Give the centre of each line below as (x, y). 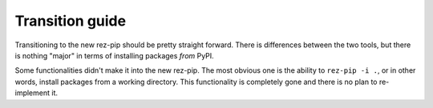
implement (32, 93)
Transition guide (71, 21)
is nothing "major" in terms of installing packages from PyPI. (114, 55)
